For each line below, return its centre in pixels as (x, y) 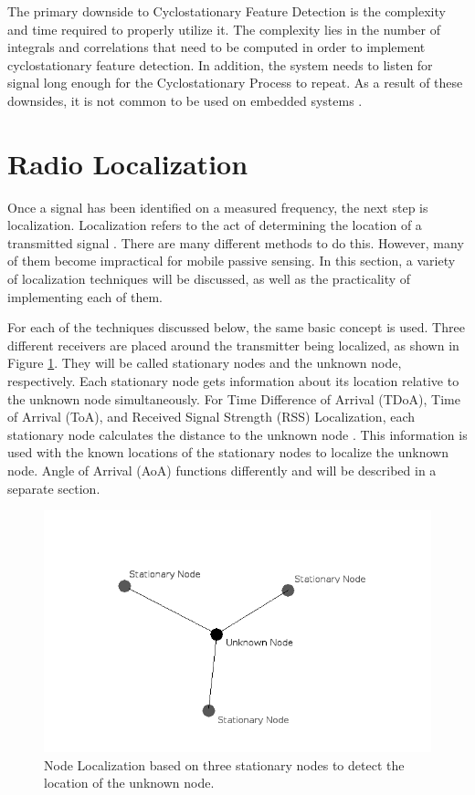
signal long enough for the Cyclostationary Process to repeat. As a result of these (235, 83)
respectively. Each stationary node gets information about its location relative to (233, 381)
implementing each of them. (85, 296)
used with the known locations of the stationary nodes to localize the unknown (228, 452)
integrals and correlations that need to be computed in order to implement (216, 47)
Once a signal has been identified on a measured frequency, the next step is (218, 207)
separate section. (54, 488)
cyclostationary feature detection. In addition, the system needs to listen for (220, 64)
